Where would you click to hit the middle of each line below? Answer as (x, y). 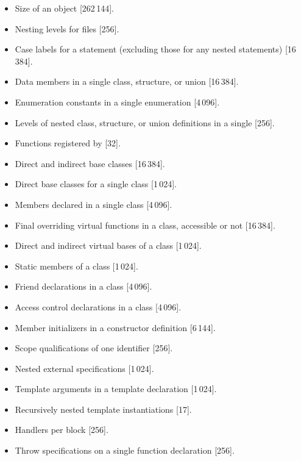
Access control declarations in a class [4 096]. (98, 306)
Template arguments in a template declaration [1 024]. (116, 389)
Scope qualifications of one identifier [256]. (94, 348)
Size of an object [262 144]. (64, 8)
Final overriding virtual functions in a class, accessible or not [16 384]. (145, 225)
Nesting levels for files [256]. (67, 28)
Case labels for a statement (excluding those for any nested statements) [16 (155, 49)
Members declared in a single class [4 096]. (94, 204)
